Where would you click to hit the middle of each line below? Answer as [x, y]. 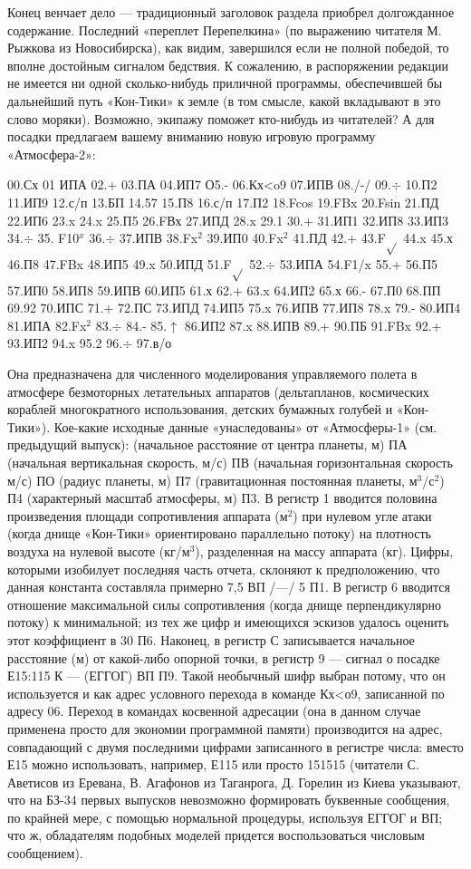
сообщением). [45, 853]
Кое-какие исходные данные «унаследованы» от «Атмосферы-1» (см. [245, 426]
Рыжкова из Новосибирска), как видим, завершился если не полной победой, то [228, 48]
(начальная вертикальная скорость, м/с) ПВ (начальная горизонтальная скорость [230, 462]
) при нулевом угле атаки [362, 515]
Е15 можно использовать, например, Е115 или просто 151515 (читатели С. [213, 764]
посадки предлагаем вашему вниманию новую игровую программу [192, 136]
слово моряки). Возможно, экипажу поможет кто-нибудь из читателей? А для [221, 118]
